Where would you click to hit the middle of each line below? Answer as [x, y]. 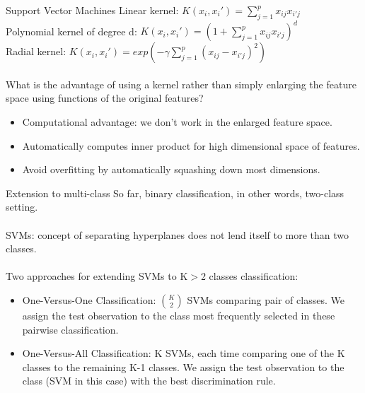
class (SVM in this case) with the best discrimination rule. [149, 381]
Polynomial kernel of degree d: [71, 31]
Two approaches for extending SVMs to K [97, 276]
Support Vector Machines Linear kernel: [92, 10]
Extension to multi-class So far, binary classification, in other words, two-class [175, 193]
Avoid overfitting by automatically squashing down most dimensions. [171, 169]
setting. [22, 207]
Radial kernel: [36, 51]
